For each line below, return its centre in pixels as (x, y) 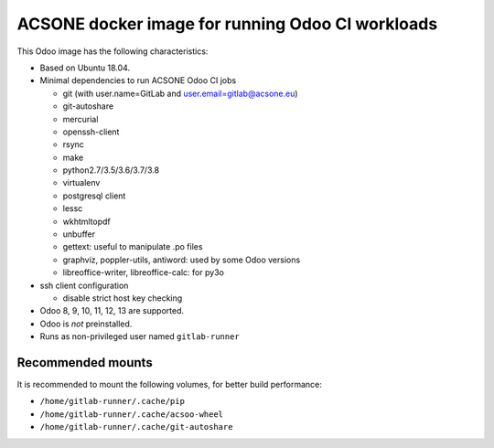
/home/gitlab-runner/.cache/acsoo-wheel (132, 414)
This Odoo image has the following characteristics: (113, 51)
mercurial (81, 119)
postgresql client (94, 196)
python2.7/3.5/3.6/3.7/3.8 (111, 170)
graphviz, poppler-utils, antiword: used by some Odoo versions (182, 260)
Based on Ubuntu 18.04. (85, 68)
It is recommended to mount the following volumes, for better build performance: (169, 385)
